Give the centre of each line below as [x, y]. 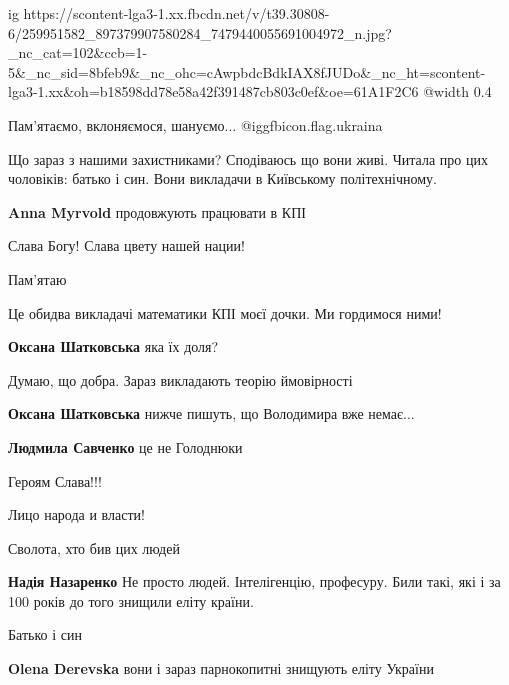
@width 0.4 [457, 91]
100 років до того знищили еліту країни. [131, 600]
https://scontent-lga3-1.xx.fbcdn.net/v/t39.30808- [176, 13]
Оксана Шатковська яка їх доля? [113, 346]
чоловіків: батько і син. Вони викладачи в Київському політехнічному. [222, 178]
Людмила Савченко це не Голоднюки [125, 446]
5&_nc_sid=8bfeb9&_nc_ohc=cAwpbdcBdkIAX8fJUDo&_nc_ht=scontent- [247, 71]
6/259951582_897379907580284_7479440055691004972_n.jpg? [200, 32]
